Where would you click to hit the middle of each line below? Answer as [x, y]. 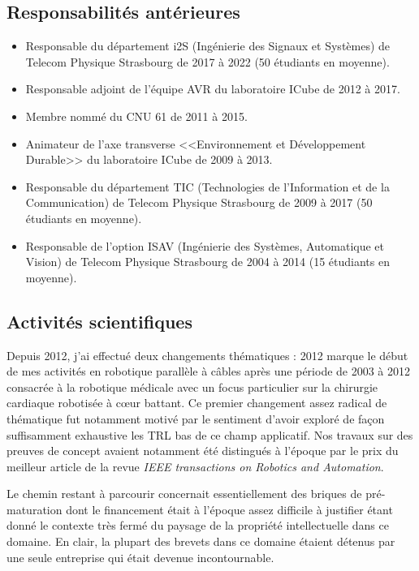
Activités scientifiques [99, 321]
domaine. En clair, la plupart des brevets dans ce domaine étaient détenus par [201, 541]
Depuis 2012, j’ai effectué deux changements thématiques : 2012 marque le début [207, 355]
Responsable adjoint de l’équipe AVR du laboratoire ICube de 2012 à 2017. [213, 89]
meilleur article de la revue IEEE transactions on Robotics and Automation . [195, 466]
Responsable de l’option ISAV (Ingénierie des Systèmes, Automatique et [205, 245]
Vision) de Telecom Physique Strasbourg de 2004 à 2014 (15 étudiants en [207, 262]
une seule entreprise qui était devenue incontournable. [140, 557]
